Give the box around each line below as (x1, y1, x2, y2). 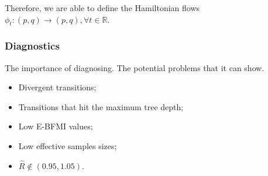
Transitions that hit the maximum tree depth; (18, 100, 184, 112)
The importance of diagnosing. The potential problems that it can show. (5, 61, 264, 73)
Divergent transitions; (18, 81, 97, 93)
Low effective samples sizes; (18, 139, 117, 152)
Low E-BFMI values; (18, 120, 93, 132)
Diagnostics (5, 38, 60, 53)
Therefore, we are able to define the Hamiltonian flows (5, 2, 200, 13)
